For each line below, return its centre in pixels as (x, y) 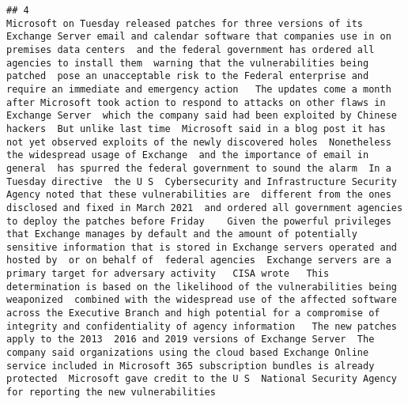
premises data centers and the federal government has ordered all (191, 49)
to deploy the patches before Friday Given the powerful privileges (199, 221)
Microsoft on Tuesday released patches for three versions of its (185, 23)
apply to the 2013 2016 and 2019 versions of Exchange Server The (191, 340)
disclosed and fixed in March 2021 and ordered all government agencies (205, 208)
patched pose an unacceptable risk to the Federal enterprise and (188, 76)
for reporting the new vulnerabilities (111, 393)
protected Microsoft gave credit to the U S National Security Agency (202, 379)
